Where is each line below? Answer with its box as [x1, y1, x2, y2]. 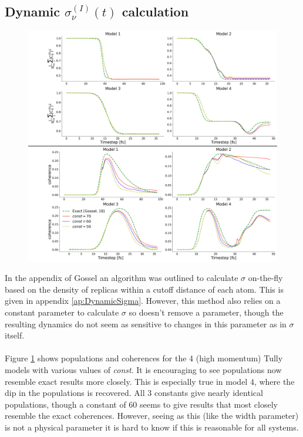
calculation [122, 2, 189, 21]
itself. [5, 329, 25, 341]
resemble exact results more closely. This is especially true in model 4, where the [5, 375, 295, 387]
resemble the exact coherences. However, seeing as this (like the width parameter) [5, 409, 299, 422]
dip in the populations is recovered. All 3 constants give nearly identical [5, 387, 263, 399]
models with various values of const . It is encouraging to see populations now [5, 363, 282, 375]
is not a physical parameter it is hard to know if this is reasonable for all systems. [5, 421, 299, 433]
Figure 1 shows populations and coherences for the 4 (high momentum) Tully [5, 352, 283, 364]
